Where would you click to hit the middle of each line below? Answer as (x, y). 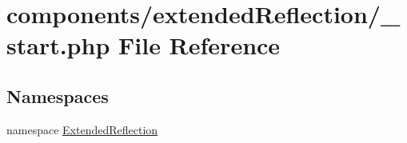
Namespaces (58, 95)
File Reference (200, 45)
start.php (58, 45)
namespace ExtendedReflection (82, 129)
